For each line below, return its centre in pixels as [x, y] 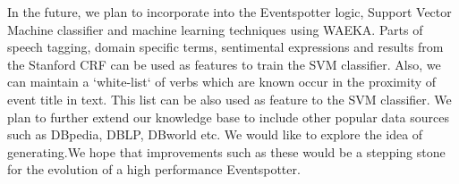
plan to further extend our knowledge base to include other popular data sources [229, 117]
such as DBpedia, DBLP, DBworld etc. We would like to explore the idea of [215, 134]
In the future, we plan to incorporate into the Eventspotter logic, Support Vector [229, 12]
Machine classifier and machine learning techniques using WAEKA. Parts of [215, 29]
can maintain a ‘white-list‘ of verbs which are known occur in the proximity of [222, 82]
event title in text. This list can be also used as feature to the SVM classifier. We [229, 99]
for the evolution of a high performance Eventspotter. [154, 169]
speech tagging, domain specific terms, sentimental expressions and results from [225, 47]
